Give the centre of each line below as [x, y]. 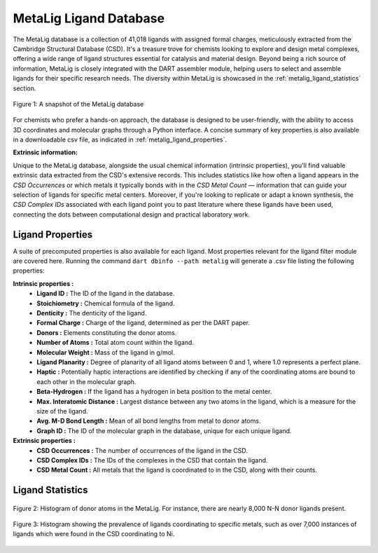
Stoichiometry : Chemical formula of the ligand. [106, 303]
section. [24, 88]
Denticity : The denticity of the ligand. [92, 313]
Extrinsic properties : [44, 441]
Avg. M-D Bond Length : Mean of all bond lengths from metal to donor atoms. [149, 421]
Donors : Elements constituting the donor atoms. [107, 332]
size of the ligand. [62, 411]
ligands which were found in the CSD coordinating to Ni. [94, 534]
